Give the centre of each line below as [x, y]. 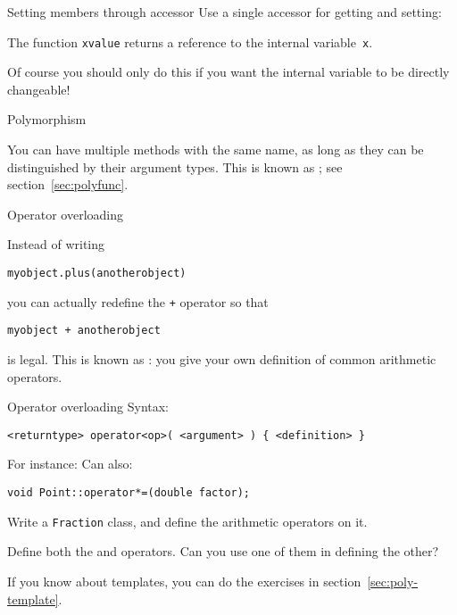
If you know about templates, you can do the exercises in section [184, 581]
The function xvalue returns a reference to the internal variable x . [190, 42]
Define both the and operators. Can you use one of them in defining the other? [223, 551]
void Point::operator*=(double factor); [129, 493]
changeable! [39, 89]
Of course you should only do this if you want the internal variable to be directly [228, 72]
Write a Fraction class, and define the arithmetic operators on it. [187, 521]
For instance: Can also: [70, 464]
